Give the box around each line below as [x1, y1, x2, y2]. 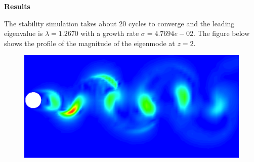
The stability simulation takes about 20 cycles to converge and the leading [4, 18, 235, 28]
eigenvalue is [4, 28, 43, 38]
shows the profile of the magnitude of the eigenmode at [4, 37, 175, 48]
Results [4, 1, 30, 11]
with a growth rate [80, 28, 139, 38]
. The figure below [193, 28, 250, 38]
